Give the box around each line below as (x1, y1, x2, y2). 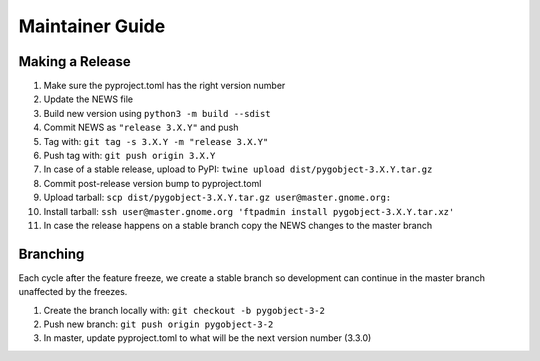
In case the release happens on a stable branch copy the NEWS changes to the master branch (43, 219, 433, 231)
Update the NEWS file (43, 93, 134, 105)
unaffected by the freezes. (18, 286, 128, 298)
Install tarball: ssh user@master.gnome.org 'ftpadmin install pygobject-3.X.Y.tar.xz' (43, 205, 455, 217)
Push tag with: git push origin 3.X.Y (43, 150, 216, 162)
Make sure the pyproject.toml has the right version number (43, 80, 286, 92)
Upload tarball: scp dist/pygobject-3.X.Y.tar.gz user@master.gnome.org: (43, 191, 392, 204)
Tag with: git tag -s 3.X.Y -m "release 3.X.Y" (43, 135, 269, 147)
